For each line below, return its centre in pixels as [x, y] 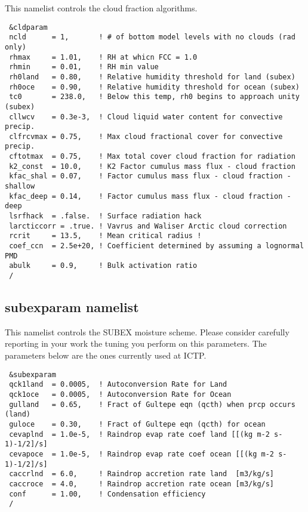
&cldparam [28, 27]
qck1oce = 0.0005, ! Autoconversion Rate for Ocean [120, 394]
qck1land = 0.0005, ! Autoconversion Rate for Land [118, 385]
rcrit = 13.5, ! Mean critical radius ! [105, 236]
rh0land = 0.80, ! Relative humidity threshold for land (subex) [152, 77]
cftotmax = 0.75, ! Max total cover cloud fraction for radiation [152, 157]
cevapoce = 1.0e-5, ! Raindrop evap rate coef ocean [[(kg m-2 [142, 454]
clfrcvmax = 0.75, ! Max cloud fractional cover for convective [146, 136]
